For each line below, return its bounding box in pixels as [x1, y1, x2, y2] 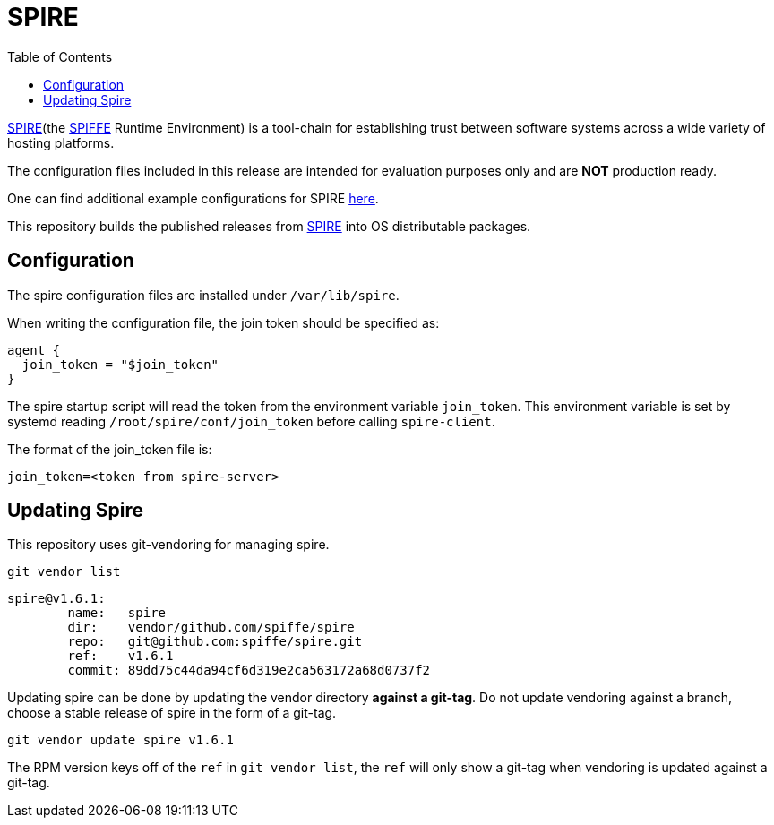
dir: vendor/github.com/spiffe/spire [67, 620, 355, 635]
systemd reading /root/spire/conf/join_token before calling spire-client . [7, 413, 495, 429]
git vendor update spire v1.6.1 [7, 733, 234, 748]
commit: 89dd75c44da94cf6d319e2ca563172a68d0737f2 [67, 663, 431, 678]
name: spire [67, 606, 167, 621]
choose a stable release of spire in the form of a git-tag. [7, 705, 337, 721]
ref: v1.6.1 [67, 649, 174, 664]
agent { [7, 342, 61, 357]
